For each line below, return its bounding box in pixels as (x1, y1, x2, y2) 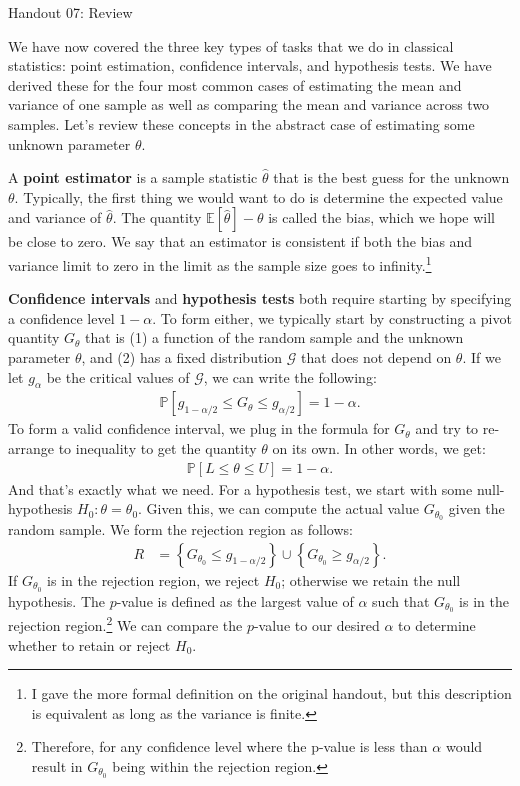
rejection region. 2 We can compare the (8, 612, 243, 636)
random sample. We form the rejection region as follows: (8, 519, 353, 540)
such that (372, 590, 430, 611)
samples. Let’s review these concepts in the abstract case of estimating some (8, 113, 475, 134)
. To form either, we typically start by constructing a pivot (152, 307, 512, 328)
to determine (398, 615, 476, 636)
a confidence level (8, 307, 115, 328)
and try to (415, 418, 479, 439)
